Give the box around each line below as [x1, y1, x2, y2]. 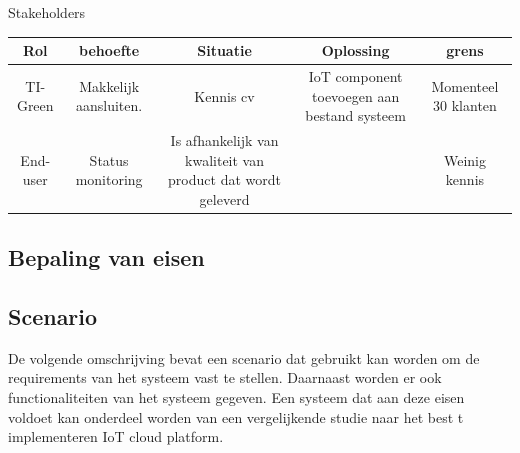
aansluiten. [76, 95, 143, 116]
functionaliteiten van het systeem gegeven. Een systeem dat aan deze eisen [8, 387, 465, 408]
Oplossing [321, 40, 390, 61]
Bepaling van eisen [8, 242, 205, 273]
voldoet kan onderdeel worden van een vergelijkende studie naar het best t [8, 406, 464, 427]
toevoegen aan [312, 85, 400, 106]
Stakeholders [8, 2, 86, 22]
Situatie [197, 40, 252, 61]
